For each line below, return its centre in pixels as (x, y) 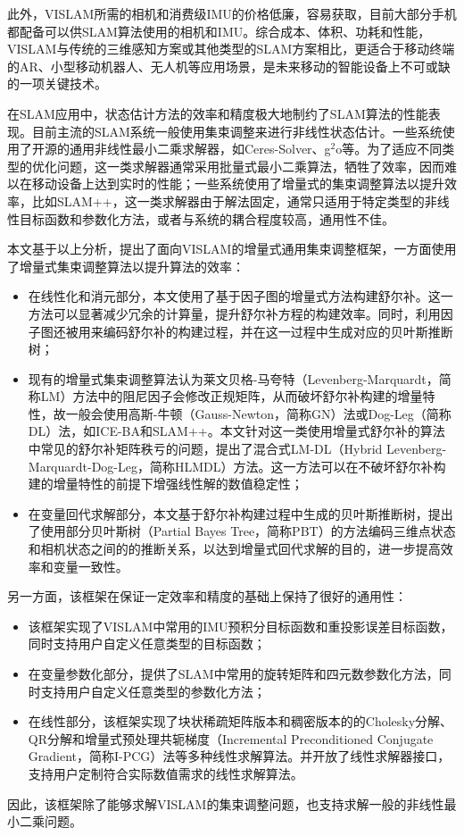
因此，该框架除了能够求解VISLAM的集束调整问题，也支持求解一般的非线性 (226, 803)
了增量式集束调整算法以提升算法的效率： (126, 266)
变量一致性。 (91, 566)
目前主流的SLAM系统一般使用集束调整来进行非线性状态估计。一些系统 (237, 131)
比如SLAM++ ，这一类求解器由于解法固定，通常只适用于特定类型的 (228, 201)
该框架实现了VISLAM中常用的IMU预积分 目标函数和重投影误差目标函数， (240, 626)
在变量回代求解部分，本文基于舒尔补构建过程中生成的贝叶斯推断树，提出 (240, 513)
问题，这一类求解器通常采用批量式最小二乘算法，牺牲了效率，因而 (250, 166)
